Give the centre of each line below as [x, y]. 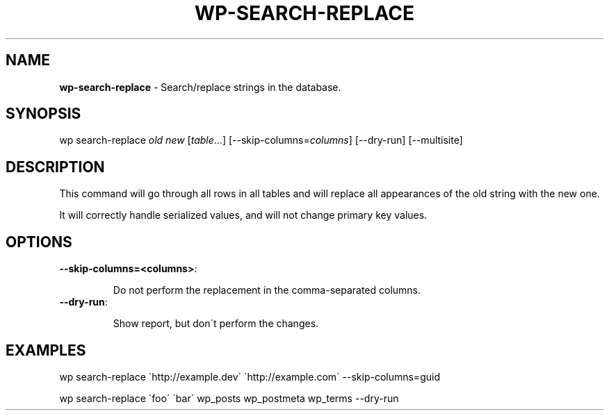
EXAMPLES [46, 350]
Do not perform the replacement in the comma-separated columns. [267, 290]
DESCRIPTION [55, 167]
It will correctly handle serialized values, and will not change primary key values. [243, 215]
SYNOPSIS [43, 114]
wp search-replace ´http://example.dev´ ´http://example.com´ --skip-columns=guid [250, 376]
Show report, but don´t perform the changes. [216, 324]
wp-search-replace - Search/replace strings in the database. [200, 87]
